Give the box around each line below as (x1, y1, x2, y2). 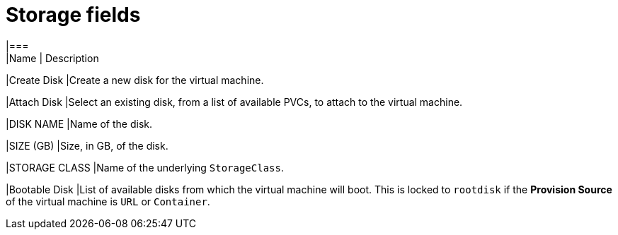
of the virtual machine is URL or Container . (6, 195, 210, 207)
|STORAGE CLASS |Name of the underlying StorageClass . (6, 161, 284, 174)
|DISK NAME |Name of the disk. (6, 117, 153, 130)
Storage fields (6, 3, 141, 27)
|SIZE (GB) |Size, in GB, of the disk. (6, 139, 168, 152)
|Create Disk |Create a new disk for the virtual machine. (6, 73, 264, 86)
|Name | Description (6, 52, 99, 64)
